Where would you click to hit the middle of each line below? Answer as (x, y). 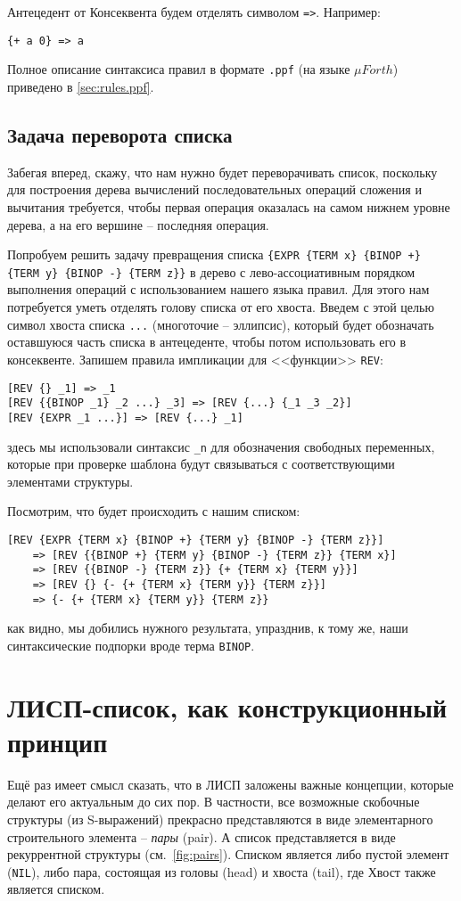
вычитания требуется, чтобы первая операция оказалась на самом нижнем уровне (229, 206)
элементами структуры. (70, 481)
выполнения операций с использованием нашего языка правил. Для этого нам (218, 289)
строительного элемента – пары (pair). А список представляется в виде (202, 836)
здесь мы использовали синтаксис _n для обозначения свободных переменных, (221, 446)
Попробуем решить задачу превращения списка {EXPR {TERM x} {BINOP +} (214, 254)
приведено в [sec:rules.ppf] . (81, 86)
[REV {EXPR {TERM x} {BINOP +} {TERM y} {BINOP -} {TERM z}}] (196, 540)
